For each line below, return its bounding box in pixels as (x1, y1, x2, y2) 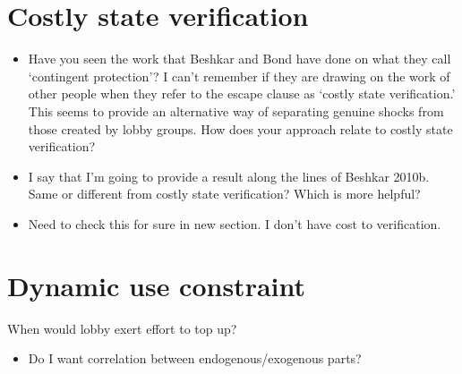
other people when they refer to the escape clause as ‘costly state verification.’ (28, 84, 456, 103)
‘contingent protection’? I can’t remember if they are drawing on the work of (28, 66, 450, 85)
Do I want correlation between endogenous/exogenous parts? (28, 349, 362, 368)
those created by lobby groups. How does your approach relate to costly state (28, 119, 453, 138)
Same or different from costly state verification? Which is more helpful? (28, 184, 421, 203)
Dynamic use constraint (7, 267, 306, 303)
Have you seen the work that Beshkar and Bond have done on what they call (28, 49, 451, 68)
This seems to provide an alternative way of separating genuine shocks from (28, 101, 444, 120)
